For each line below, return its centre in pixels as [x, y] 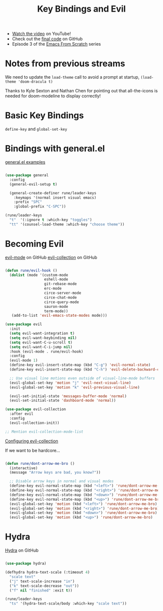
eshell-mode [56, 280]
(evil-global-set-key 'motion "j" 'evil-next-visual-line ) [70, 383]
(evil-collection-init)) [34, 423]
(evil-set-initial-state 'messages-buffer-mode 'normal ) [68, 396]
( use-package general [27, 175]
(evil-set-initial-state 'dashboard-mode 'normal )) [63, 401]
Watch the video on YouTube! [41, 34]
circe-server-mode [63, 293]
